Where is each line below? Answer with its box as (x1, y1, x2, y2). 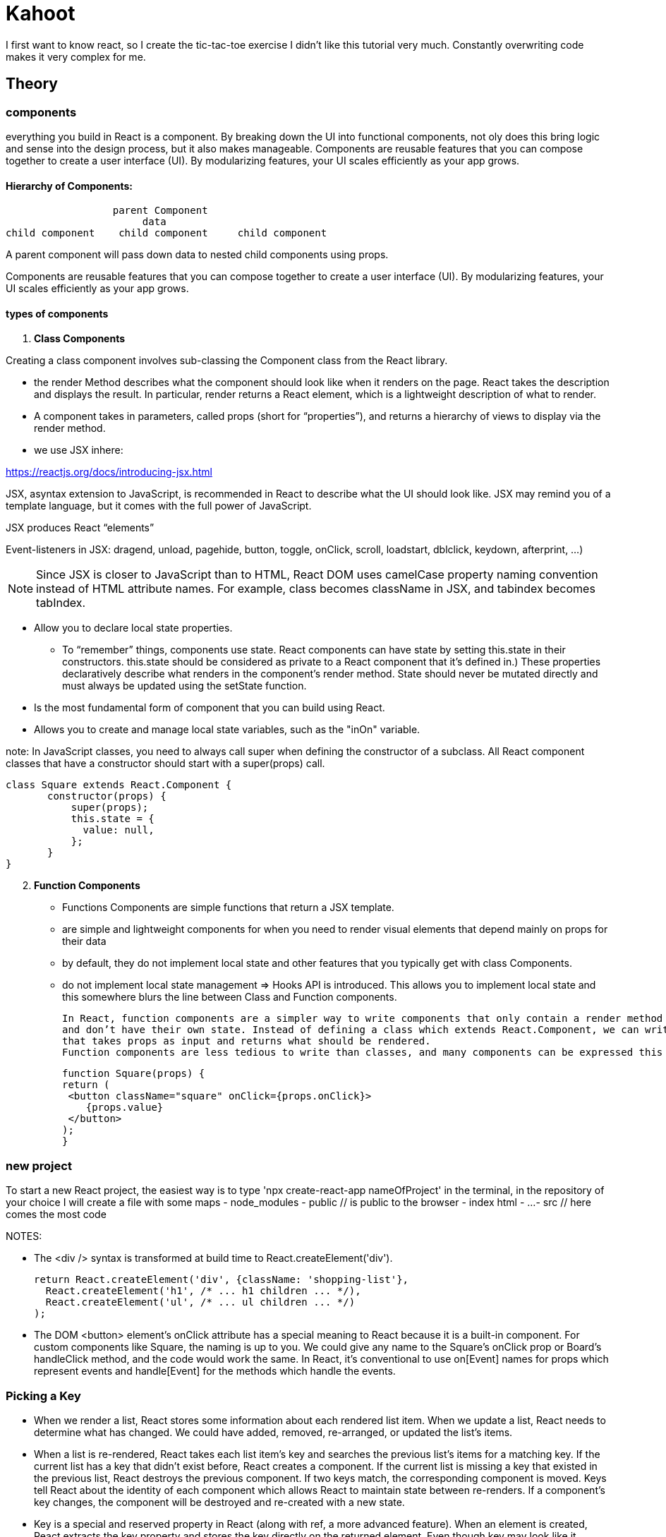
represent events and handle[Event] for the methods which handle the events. (34, 1365, 396, 1378)
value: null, (83, 824, 155, 836)
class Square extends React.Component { (6, 779, 232, 791)
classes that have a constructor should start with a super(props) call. (6, 757, 325, 770)
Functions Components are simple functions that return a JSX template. (62, 901, 394, 914)
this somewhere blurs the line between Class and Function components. (62, 991, 397, 1003)
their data (62, 935, 107, 948)
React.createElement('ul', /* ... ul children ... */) (45, 1296, 356, 1308)
